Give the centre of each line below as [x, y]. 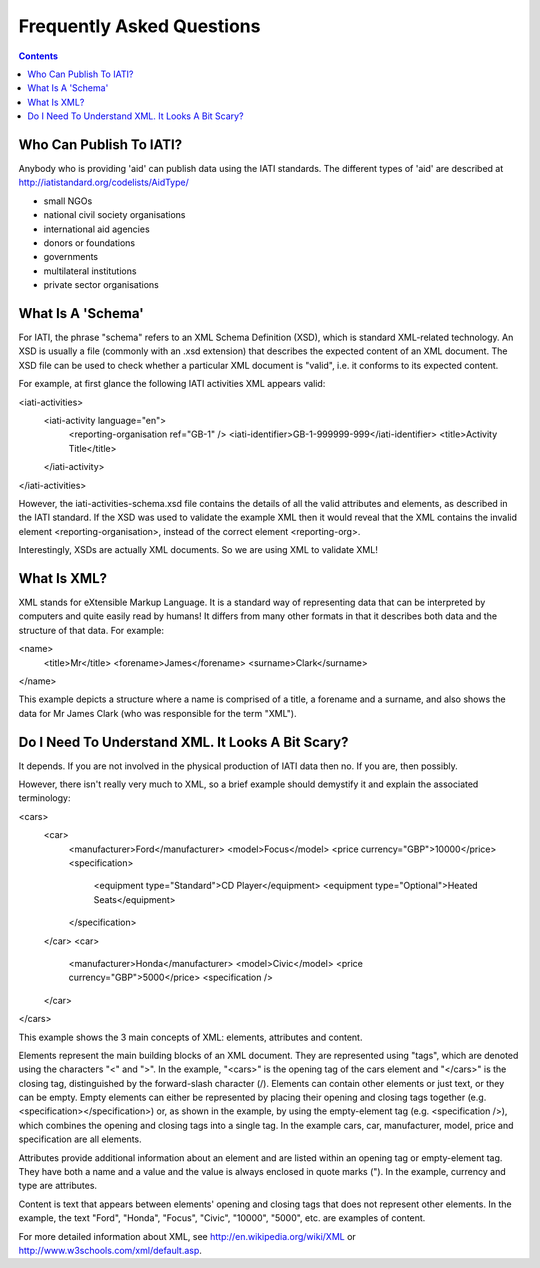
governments [71, 257]
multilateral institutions [90, 271]
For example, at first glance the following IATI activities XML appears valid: [172, 384]
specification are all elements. [80, 1139]
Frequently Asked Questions [139, 26]
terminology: [44, 798]
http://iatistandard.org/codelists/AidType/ [104, 182]
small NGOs [68, 201]
